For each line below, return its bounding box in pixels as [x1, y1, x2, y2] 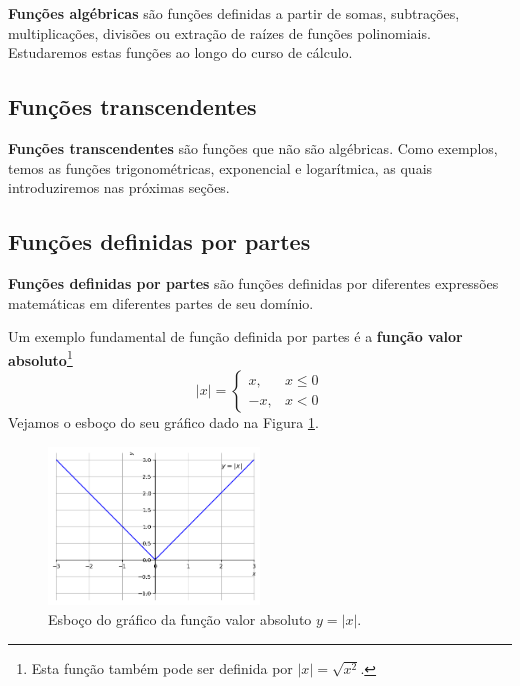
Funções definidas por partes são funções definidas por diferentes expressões [8, 272, 499, 293]
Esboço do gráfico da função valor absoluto [48, 609, 312, 630]
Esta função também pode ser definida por [31, 657, 293, 678]
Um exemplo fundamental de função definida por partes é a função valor [8, 326, 463, 347]
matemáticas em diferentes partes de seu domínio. [8, 292, 314, 313]
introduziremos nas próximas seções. [8, 177, 230, 198]
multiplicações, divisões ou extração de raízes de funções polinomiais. [8, 22, 431, 43]
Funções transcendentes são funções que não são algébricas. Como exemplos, [8, 137, 498, 158]
